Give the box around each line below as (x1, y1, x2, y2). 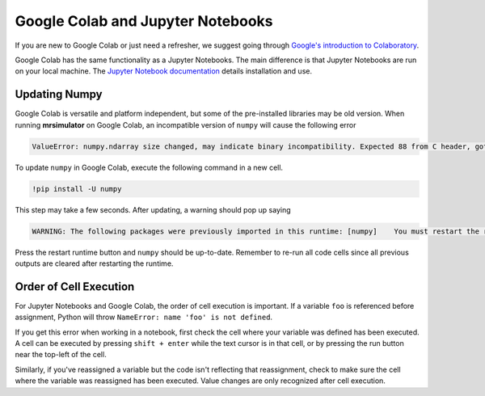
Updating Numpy (15, 87, 103, 101)
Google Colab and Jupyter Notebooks (15, 12, 273, 30)
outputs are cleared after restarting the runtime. (15, 259, 174, 268)
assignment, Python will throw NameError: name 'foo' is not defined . (15, 312, 273, 322)
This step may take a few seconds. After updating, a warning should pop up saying (15, 204, 291, 214)
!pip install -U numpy (32, 184, 122, 193)
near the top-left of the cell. (15, 350, 107, 360)
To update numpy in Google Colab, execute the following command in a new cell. (15, 162, 283, 172)
